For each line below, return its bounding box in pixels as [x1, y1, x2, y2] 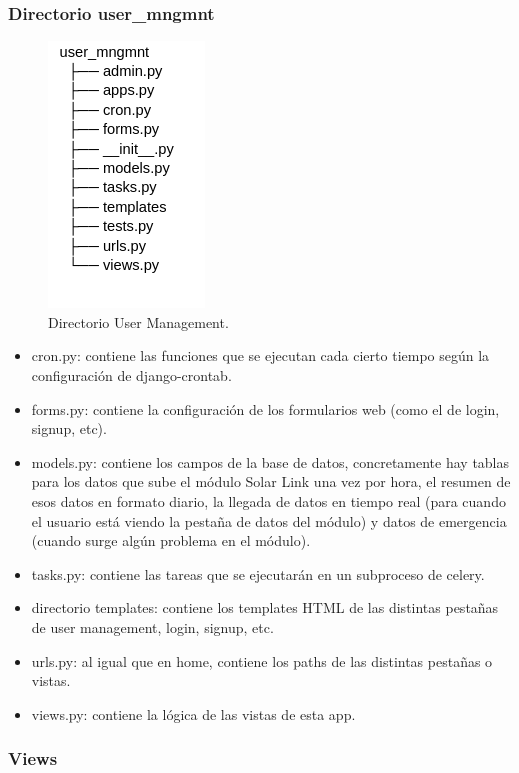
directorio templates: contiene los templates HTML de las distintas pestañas [31, 597, 499, 618]
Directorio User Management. [48, 311, 229, 332]
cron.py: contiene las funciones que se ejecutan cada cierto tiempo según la [31, 345, 490, 366]
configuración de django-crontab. [31, 365, 232, 385]
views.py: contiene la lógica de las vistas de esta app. [31, 703, 356, 724]
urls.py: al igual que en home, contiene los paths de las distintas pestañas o [31, 650, 493, 671]
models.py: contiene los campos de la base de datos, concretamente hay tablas [31, 451, 510, 472]
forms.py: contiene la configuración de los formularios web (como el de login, [31, 398, 500, 419]
